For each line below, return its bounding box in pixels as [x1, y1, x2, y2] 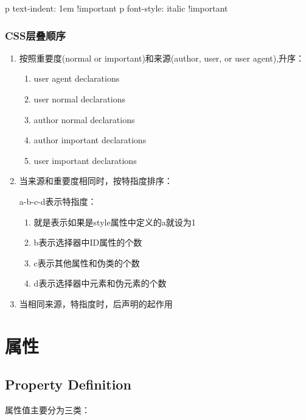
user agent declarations [33, 72, 120, 85]
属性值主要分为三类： [5, 404, 90, 416]
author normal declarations [33, 113, 135, 126]
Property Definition [5, 375, 131, 394]
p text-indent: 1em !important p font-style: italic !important [5, 2, 228, 14]
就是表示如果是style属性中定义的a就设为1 [33, 215, 196, 228]
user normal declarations [33, 93, 125, 105]
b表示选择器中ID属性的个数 [33, 236, 142, 249]
